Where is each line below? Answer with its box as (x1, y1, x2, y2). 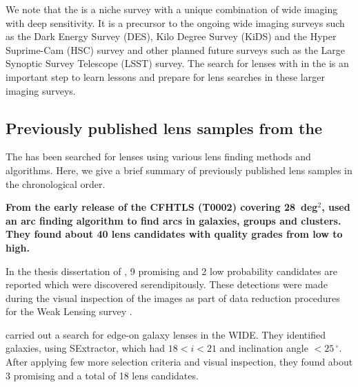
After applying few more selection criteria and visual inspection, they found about (6, 355, 353, 369)
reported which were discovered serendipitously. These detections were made (6, 277, 328, 292)
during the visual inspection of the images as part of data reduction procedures (6, 290, 340, 305)
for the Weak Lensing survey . (6, 304, 132, 319)
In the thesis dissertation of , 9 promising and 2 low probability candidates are (6, 263, 337, 278)
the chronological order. (6, 176, 106, 191)
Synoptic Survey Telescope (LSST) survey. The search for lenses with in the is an (6, 56, 349, 70)
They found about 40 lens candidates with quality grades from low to (6, 227, 343, 241)
